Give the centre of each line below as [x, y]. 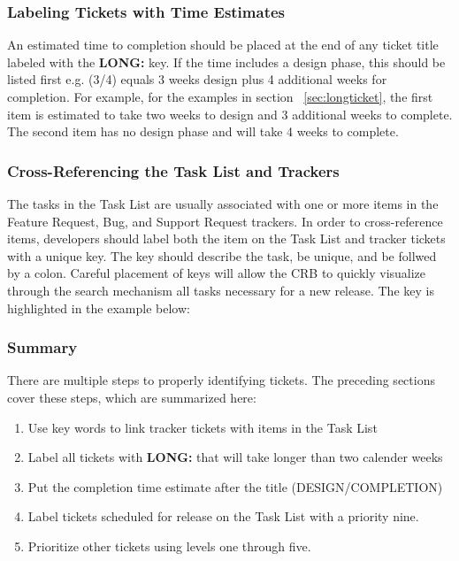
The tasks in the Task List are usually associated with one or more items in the [223, 204]
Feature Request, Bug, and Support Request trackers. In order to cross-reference [225, 221]
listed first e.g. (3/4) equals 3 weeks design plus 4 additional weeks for [197, 79]
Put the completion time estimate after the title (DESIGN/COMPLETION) [235, 486]
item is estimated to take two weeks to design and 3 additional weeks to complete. [230, 114]
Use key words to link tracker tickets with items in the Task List [203, 427]
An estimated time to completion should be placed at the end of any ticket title [223, 45]
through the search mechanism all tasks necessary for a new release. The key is [221, 290]
